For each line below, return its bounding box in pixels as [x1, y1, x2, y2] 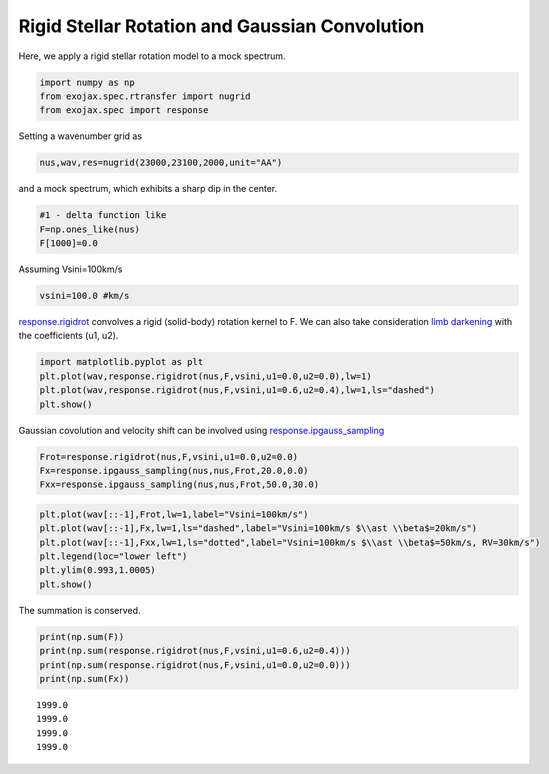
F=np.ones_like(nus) [39, 223, 140, 235]
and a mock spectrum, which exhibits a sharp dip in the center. [18, 183, 278, 195]
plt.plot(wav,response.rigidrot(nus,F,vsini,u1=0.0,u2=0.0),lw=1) [39, 370, 372, 382]
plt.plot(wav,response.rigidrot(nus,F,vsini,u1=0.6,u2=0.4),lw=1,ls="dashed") [39, 385, 435, 396]
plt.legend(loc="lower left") [39, 551, 188, 562]
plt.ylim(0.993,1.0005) [39, 565, 157, 576]
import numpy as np [39, 76, 135, 88]
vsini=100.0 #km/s [39, 290, 130, 301]
